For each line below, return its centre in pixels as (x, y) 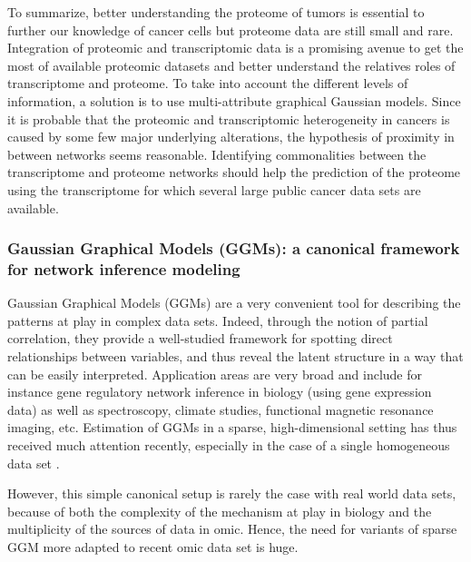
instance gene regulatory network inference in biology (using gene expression (220, 392)
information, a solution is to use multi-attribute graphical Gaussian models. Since (234, 100)
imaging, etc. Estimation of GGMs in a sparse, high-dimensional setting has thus (232, 427)
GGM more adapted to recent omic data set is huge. (153, 546)
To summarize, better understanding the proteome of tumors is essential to (216, 12)
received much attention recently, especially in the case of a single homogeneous (229, 445)
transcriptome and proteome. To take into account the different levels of (208, 83)
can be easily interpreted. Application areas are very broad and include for (215, 374)
